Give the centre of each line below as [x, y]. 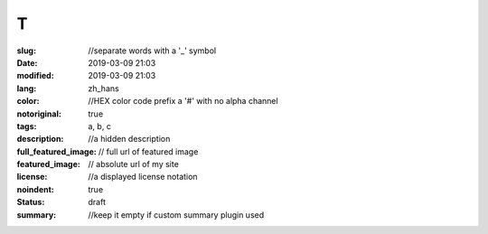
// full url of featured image [148, 151]
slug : [26, 51]
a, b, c [100, 126]
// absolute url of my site [134, 164]
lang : [27, 88]
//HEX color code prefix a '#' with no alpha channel [183, 101]
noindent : [35, 189]
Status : [31, 202]
